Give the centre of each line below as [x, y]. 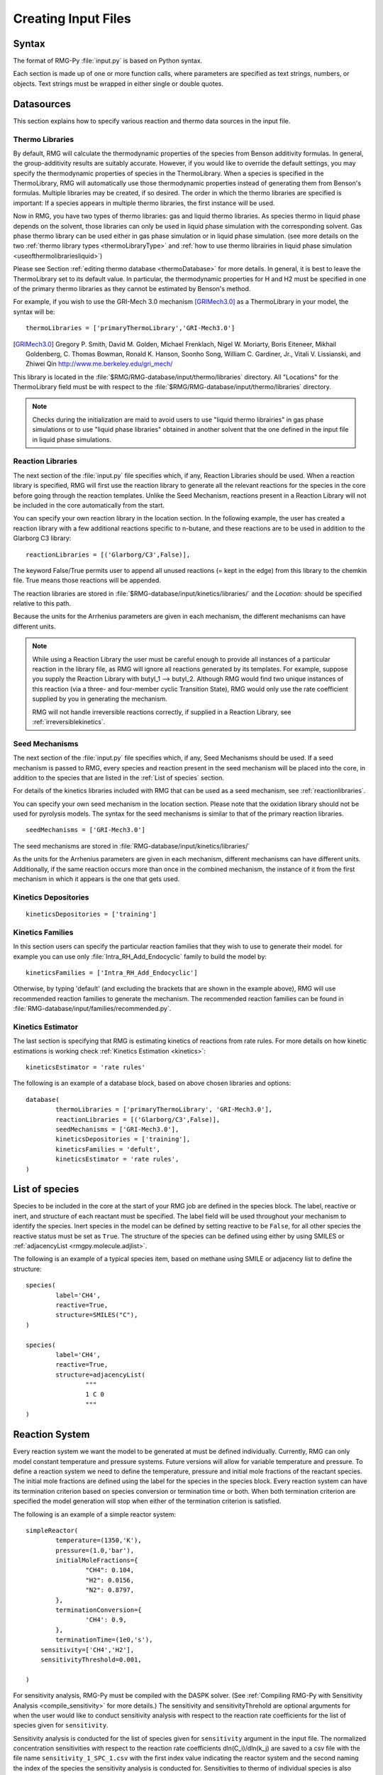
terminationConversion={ [99, 1610]
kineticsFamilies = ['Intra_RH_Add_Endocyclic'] [112, 972]
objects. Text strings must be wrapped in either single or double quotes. [118, 83]
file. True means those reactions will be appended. [87, 580]
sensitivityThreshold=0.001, [91, 1659]
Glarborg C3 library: [42, 538]
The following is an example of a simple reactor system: [95, 1514]
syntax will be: [34, 312]
